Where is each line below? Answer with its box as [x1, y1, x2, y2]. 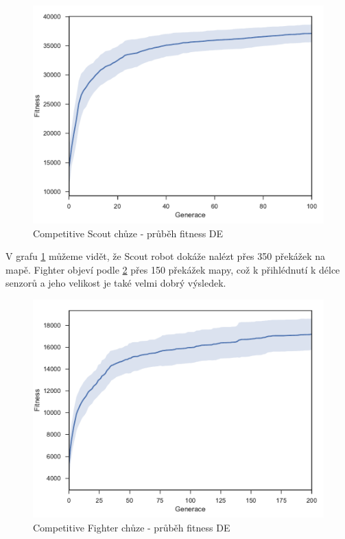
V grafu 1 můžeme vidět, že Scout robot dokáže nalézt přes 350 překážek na [5, 249, 326, 263]
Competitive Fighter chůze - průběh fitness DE [33, 520, 230, 534]
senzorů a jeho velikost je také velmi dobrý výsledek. [5, 276, 226, 290]
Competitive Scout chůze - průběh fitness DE [33, 226, 224, 240]
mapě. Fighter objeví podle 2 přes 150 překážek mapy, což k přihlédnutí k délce [5, 262, 340, 276]
